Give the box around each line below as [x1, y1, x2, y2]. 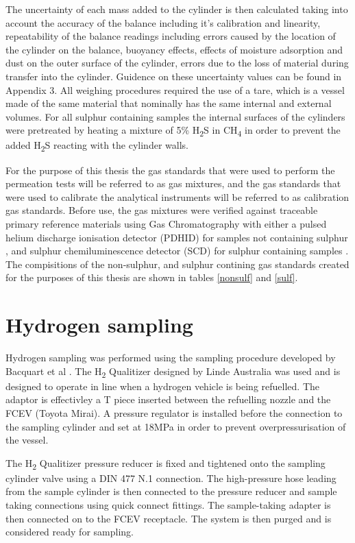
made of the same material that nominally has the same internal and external [5, 96, 332, 110]
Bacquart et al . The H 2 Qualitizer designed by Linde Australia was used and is [5, 363, 341, 380]
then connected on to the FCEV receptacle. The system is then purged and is [5, 511, 332, 525]
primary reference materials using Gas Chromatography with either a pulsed [5, 216, 327, 230]
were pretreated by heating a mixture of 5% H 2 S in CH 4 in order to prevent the [5, 123, 341, 139]
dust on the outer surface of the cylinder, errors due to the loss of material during [5, 56, 349, 70]
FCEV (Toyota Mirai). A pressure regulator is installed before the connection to [5, 405, 343, 420]
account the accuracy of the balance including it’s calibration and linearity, [5, 15, 321, 29]
